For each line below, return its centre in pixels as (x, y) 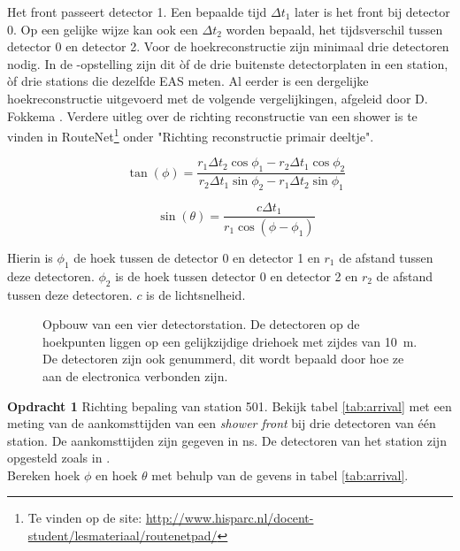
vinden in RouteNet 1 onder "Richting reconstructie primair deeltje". (191, 135)
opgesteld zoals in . (59, 458)
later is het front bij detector (372, 11)
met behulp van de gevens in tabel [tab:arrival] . (280, 474)
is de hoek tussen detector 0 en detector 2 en (237, 275)
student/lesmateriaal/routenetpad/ (123, 536)
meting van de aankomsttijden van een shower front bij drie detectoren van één (222, 423)
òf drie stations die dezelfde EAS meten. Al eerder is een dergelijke (188, 81)
